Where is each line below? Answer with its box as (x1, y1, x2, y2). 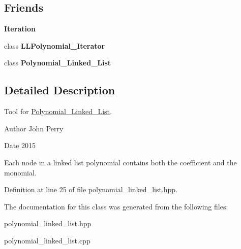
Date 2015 (4, 140, 36, 151)
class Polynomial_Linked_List (4, 57, 111, 68)
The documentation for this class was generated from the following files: (4, 201, 228, 211)
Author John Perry (4, 123, 64, 133)
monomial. (4, 167, 37, 177)
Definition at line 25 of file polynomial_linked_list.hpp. (4, 184, 178, 195)
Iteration (4, 23, 36, 34)
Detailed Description (4, 82, 115, 98)
